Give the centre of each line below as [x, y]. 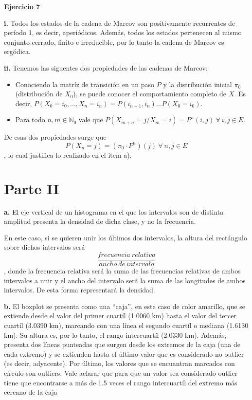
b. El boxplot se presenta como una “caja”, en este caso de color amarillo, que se [125, 306]
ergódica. [17, 51]
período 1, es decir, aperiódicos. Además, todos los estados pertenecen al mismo [123, 32]
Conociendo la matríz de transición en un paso [85, 84]
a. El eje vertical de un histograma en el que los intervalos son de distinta [114, 211]
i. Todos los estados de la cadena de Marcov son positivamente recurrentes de [120, 23]
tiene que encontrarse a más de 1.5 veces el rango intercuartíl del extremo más [121, 382]
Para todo [30, 119]
